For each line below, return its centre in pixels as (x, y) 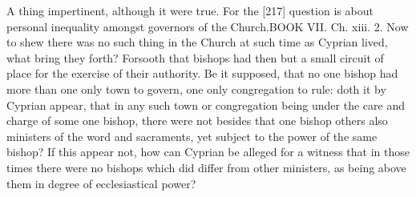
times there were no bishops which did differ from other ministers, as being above (206, 167)
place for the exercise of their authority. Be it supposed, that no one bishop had (202, 73)
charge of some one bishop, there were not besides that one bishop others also (197, 121)
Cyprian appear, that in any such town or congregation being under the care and (206, 105)
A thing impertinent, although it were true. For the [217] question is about (190, 10)
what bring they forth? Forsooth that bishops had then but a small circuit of (195, 57)
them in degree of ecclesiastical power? (101, 183)
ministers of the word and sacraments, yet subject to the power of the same (192, 136)
